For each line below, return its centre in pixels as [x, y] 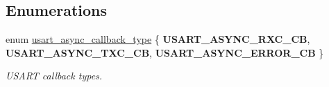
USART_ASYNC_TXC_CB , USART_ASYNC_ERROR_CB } [165, 52]
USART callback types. [54, 76]
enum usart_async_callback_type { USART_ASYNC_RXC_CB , [158, 39]
